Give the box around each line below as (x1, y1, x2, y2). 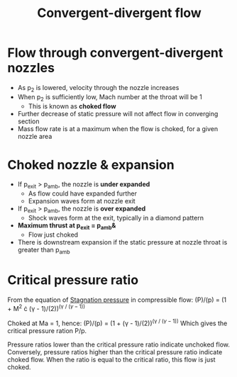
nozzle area (17, 132, 53, 140)
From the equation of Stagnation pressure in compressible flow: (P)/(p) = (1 (7, 296, 227, 304)
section (17, 117, 40, 125)
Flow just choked (28, 230, 79, 239)
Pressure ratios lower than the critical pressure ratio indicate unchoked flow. (7, 340, 231, 349)
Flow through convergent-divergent (7, 45, 224, 61)
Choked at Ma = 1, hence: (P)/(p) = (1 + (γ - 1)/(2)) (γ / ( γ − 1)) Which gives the (7, 317, 228, 327)
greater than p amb (17, 245, 70, 256)
